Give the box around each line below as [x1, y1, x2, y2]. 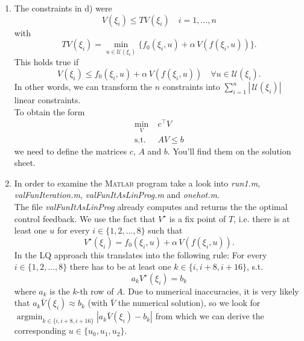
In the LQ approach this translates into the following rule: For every [14, 248, 267, 261]
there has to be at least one [69, 260, 171, 273]
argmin [16, 313, 43, 322]
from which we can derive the [155, 310, 264, 322]
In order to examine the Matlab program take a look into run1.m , [14, 176, 261, 189]
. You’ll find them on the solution [167, 144, 291, 157]
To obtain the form [14, 105, 85, 118]
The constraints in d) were [14, 2, 112, 14]
